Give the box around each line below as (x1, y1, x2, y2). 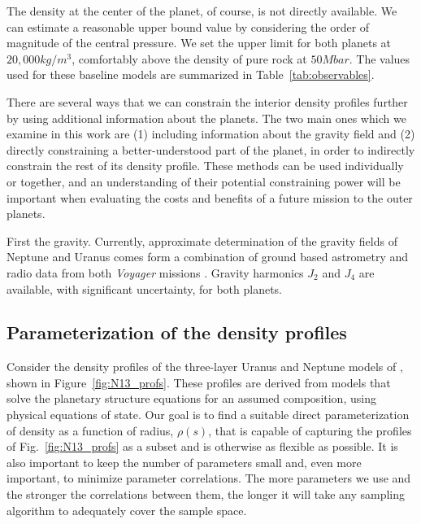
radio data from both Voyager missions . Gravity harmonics (7, 264, 304, 281)
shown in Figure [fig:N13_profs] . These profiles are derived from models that (7, 373, 391, 391)
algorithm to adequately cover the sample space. (7, 501, 247, 518)
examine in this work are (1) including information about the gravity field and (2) (7, 125, 415, 142)
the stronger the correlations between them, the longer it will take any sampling (7, 486, 406, 503)
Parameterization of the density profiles (7, 320, 347, 345)
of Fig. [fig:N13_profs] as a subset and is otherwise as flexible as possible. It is (7, 438, 398, 455)
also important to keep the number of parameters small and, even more (7, 453, 362, 470)
